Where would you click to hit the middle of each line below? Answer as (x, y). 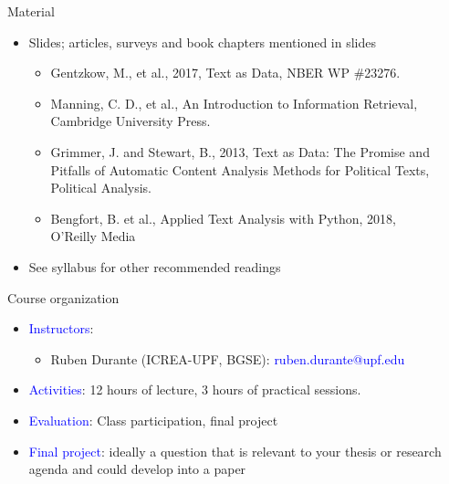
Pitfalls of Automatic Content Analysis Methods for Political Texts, (240, 169)
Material (31, 11)
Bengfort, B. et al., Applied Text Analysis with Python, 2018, (224, 218)
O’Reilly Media (93, 236)
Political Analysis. (101, 188)
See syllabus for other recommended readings (155, 266)
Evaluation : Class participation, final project (153, 420)
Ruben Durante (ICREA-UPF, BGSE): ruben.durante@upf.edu (228, 358)
